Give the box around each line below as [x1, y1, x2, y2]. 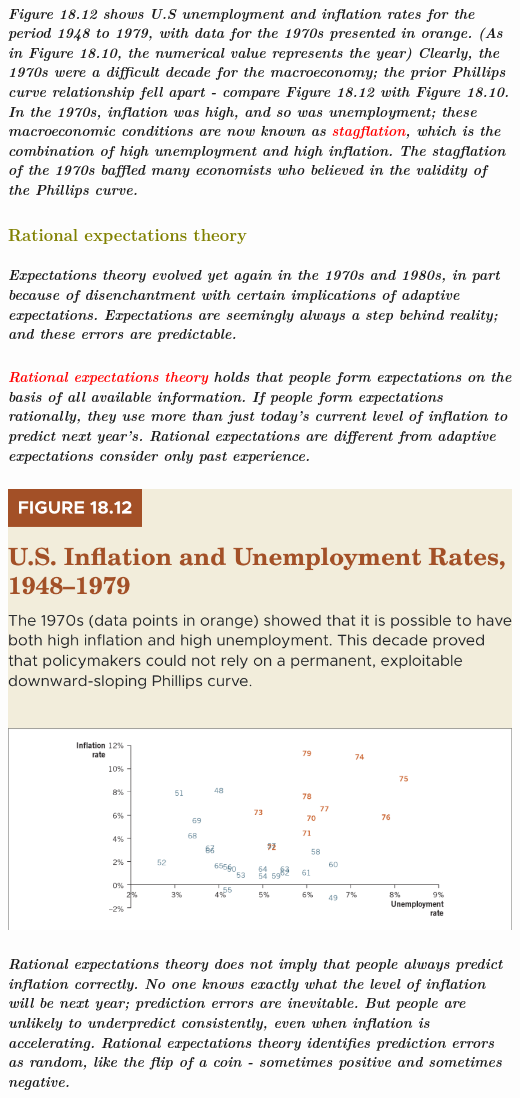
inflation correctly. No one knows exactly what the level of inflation [8, 972, 486, 993]
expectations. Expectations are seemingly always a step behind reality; [8, 303, 498, 324]
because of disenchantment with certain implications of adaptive [8, 284, 460, 305]
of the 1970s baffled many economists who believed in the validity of [8, 159, 487, 180]
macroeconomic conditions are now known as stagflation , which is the [8, 120, 501, 141]
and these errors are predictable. [8, 323, 237, 344]
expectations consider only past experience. [8, 444, 310, 465]
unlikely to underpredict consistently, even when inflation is [8, 1012, 430, 1033]
